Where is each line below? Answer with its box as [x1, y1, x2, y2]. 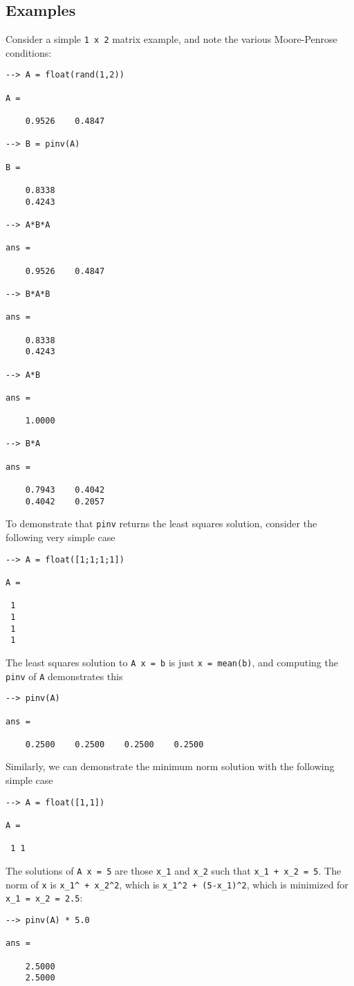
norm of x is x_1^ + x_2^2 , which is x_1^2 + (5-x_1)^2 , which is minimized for [6, 877, 348, 891]
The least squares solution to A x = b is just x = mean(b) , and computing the [6, 655, 338, 669]
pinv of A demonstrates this [6, 668, 123, 683]
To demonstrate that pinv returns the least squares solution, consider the [6, 516, 317, 531]
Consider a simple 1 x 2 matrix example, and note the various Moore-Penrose [6, 32, 337, 46]
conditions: [6, 45, 52, 60]
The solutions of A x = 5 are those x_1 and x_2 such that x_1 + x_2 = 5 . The [6, 863, 342, 877]
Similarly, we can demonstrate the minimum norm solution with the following [6, 759, 335, 774]
